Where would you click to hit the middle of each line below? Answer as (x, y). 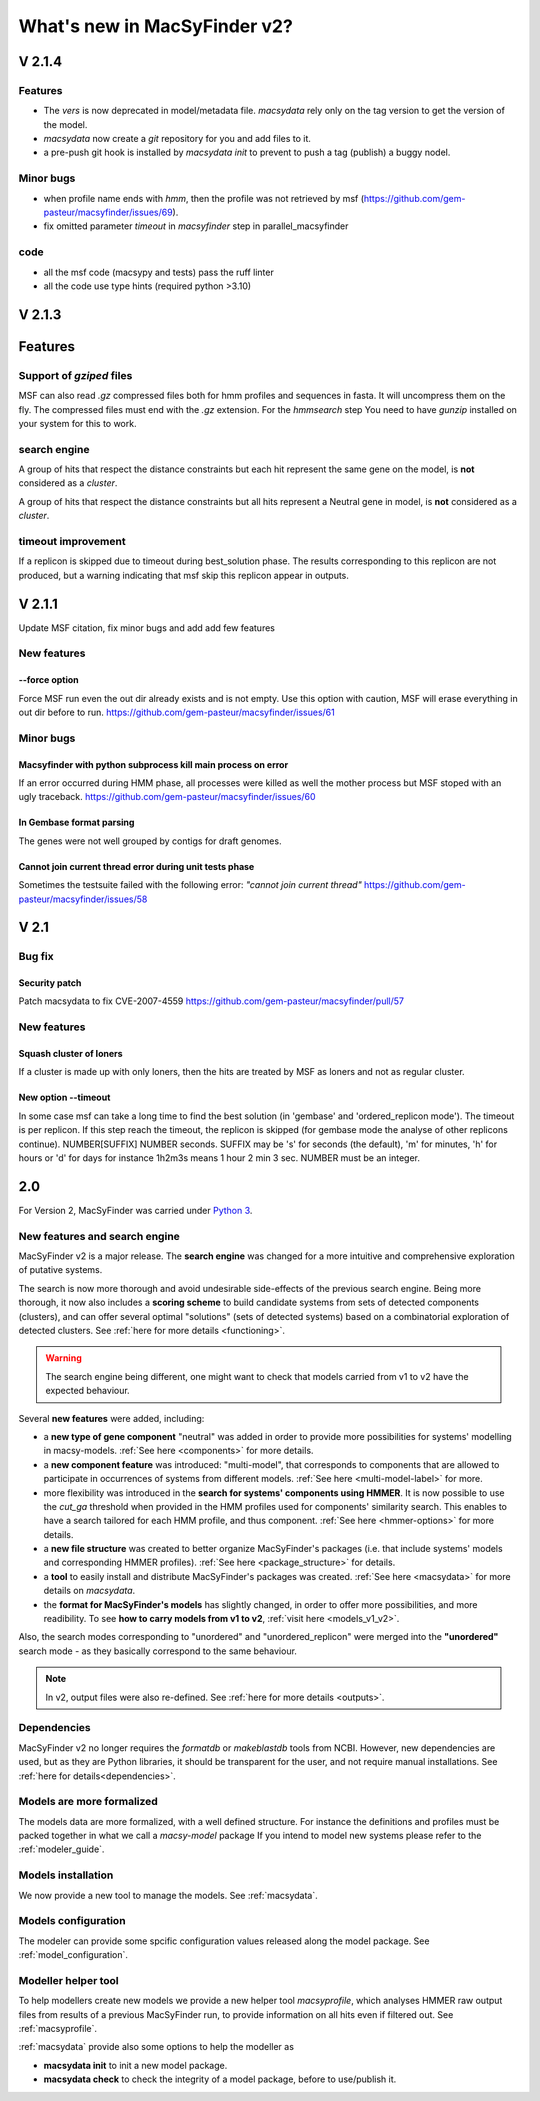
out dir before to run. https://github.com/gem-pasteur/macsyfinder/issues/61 (176, 712)
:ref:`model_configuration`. (73, 1955)
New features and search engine (99, 1236)
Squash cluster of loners (71, 1054)
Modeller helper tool (68, 1980)
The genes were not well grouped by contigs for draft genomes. (150, 841)
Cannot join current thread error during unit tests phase (136, 866)
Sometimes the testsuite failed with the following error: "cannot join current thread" (190, 885)
